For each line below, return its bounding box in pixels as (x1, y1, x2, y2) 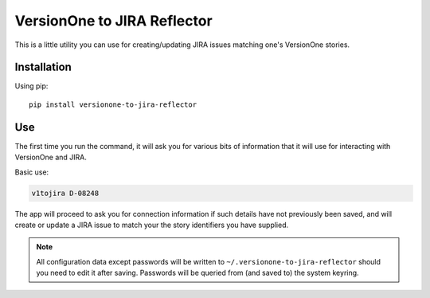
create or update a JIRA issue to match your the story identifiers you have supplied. (14, 220, 289, 229)
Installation (14, 61, 72, 74)
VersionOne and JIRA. (14, 152, 87, 163)
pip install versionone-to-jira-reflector (29, 100, 197, 109)
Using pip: (14, 81, 49, 91)
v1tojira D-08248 (31, 188, 100, 198)
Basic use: (14, 167, 49, 177)
